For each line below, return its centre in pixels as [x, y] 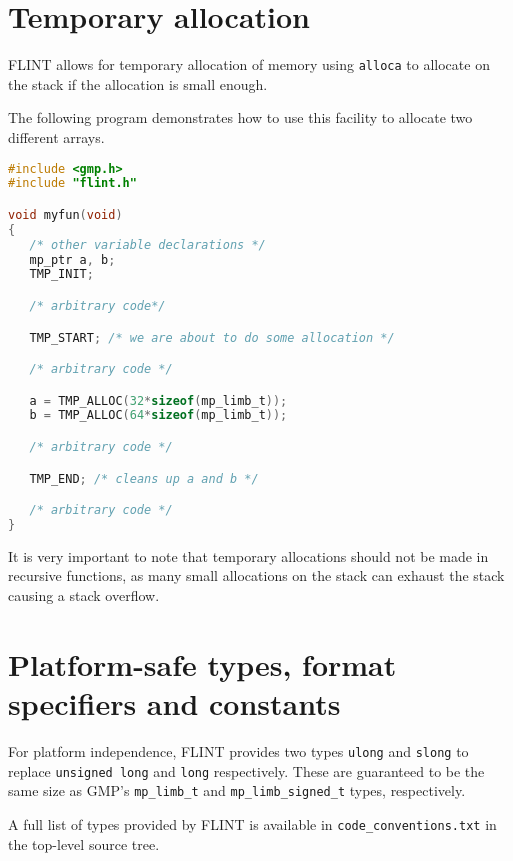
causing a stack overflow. [84, 595]
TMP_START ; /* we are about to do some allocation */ [212, 337]
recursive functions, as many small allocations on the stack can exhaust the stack [256, 575]
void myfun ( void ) [65, 214]
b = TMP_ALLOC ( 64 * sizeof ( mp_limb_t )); [158, 415]
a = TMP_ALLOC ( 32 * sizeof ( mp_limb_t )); [158, 400]
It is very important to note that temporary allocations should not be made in [248, 555]
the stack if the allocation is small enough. [138, 83]
